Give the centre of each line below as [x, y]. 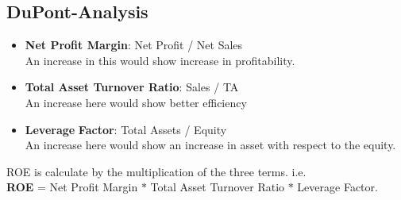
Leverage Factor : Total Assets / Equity [126, 129]
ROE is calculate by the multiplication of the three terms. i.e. [156, 171]
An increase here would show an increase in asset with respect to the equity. [210, 145]
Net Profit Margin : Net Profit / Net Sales [134, 45]
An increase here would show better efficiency [136, 102]
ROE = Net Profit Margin [72, 187]
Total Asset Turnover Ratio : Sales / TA [132, 87]
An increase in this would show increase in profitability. [160, 60]
